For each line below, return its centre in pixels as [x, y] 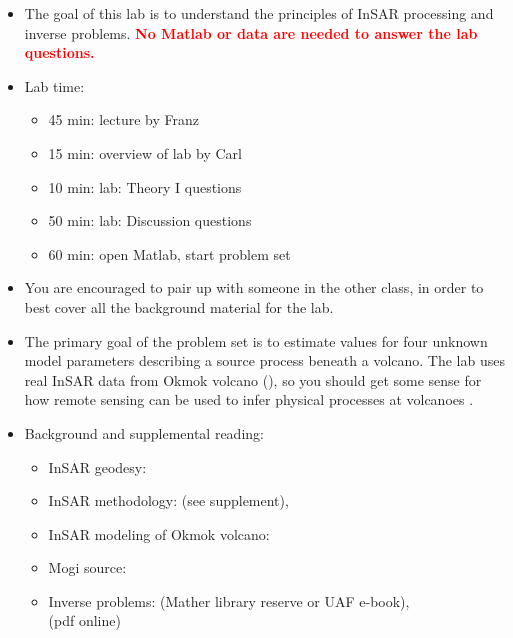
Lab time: [54, 85]
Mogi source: [87, 567]
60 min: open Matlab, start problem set [169, 253]
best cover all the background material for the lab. [179, 306]
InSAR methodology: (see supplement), [168, 500]
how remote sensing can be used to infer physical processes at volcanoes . [249, 399]
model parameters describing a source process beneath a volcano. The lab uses [264, 360]
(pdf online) [84, 620]
